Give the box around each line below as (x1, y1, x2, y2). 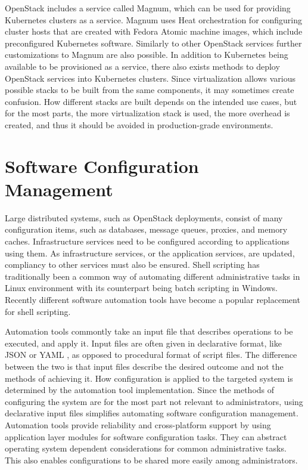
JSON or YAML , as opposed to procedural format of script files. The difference (5, 348, 297, 361)
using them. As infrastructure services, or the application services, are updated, (5, 246, 295, 259)
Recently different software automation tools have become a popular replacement (5, 293, 300, 305)
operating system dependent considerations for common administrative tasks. (5, 442, 287, 454)
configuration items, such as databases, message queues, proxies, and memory (5, 223, 288, 236)
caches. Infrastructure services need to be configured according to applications (5, 235, 290, 248)
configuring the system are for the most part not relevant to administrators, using (5, 395, 303, 407)
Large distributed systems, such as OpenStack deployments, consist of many (5, 211, 283, 224)
